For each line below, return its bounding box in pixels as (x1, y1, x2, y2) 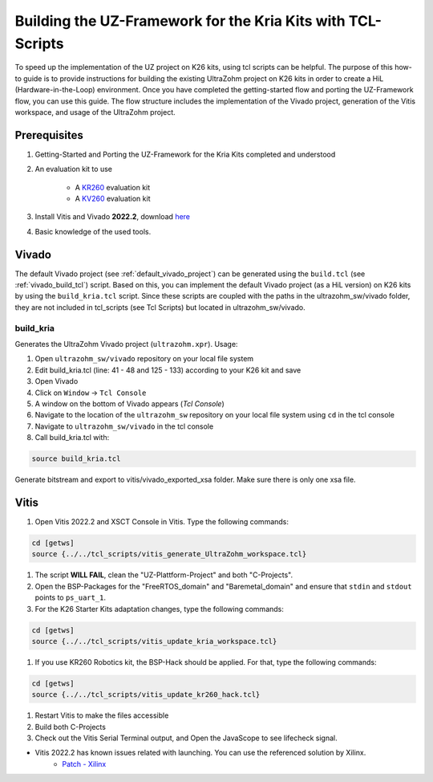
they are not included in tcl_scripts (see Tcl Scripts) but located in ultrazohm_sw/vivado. (14, 302, 306, 312)
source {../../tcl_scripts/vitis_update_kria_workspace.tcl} (31, 637, 277, 646)
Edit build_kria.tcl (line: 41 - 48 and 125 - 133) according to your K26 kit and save (34, 365, 301, 375)
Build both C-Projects (34, 722, 106, 731)
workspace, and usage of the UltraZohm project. (14, 107, 176, 116)
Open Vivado (34, 377, 79, 386)
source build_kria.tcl (31, 454, 121, 463)
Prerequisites (14, 128, 83, 142)
